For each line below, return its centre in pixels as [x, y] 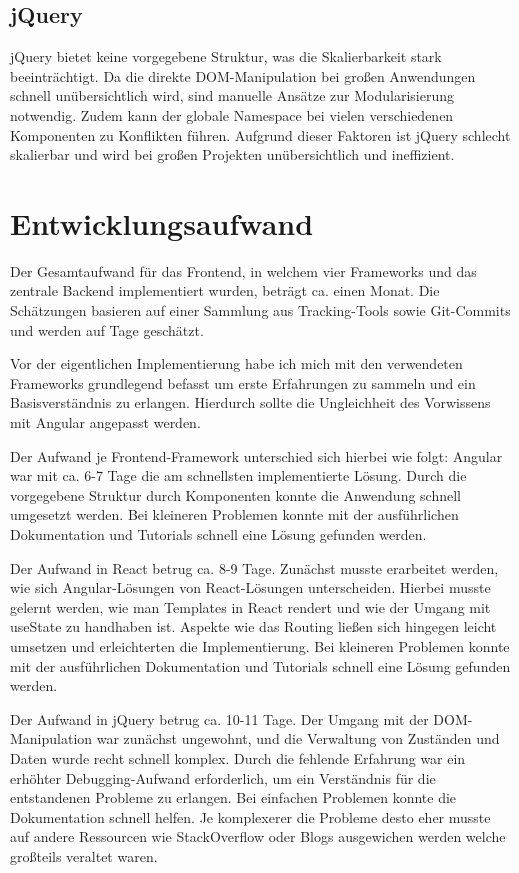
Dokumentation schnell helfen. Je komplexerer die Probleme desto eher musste [250, 816]
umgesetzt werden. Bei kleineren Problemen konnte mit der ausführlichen [234, 514]
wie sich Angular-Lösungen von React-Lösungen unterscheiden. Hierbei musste [250, 587]
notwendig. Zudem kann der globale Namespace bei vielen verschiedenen [232, 114]
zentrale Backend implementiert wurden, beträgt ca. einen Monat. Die [225, 290]
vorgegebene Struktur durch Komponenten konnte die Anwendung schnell [235, 494]
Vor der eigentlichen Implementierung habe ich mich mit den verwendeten [236, 363]
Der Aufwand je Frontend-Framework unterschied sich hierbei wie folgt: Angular [256, 455]
